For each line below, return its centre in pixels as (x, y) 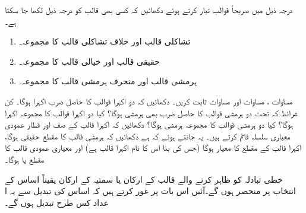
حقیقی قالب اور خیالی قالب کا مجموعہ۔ (89, 61)
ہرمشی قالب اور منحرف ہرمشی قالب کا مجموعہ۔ (108, 81)
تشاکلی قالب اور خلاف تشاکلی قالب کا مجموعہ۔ (105, 41)
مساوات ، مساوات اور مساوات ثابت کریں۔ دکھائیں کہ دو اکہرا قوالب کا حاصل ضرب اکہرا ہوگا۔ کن (149, 101)
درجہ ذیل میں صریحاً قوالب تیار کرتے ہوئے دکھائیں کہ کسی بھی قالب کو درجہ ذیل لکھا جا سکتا (149, 9)
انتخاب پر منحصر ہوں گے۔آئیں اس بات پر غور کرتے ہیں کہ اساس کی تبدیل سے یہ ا (150, 191)
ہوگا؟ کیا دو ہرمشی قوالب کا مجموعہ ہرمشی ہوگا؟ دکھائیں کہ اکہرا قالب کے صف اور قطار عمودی (149, 124)
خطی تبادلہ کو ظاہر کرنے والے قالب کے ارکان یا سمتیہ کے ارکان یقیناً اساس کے (144, 179)
